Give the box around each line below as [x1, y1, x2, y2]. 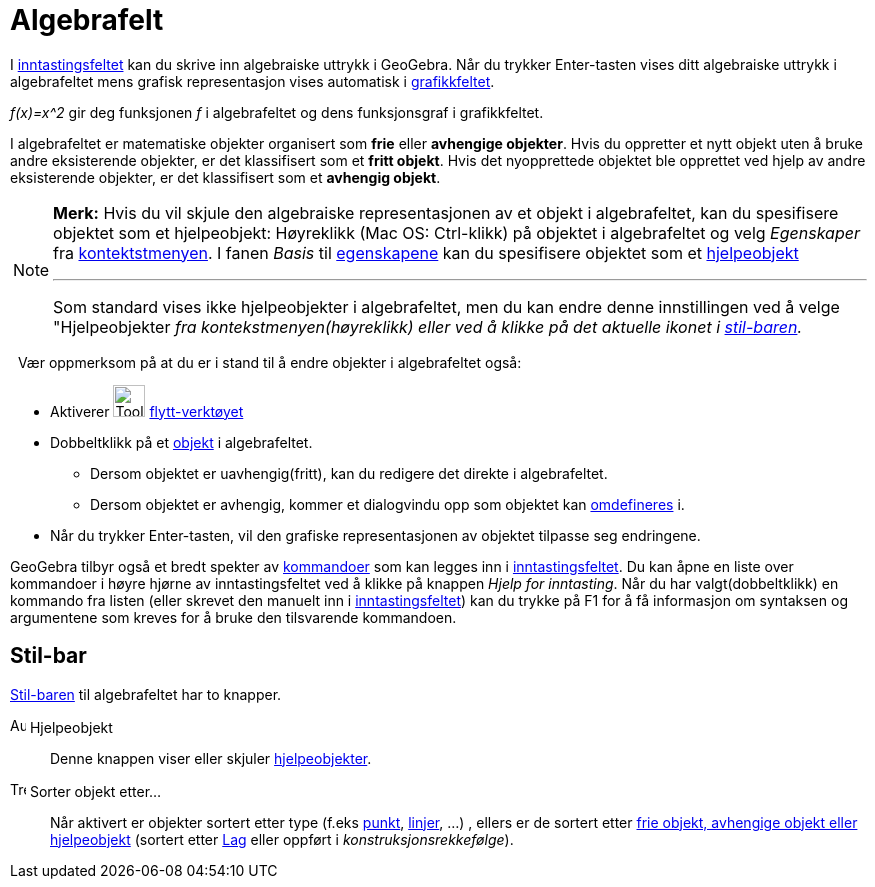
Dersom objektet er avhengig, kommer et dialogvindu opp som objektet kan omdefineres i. [90, 495, 685, 513]
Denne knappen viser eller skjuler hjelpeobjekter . [50, 749, 372, 767]
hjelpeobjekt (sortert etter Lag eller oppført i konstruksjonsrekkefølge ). [50, 830, 514, 848]
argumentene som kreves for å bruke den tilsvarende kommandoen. [10, 608, 457, 626]
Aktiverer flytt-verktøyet [50, 402, 244, 420]
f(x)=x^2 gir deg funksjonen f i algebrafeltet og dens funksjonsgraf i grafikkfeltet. [10, 103, 544, 121]
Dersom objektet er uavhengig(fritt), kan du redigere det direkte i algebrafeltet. [90, 464, 608, 482]
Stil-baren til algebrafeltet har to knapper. [10, 685, 282, 703]
